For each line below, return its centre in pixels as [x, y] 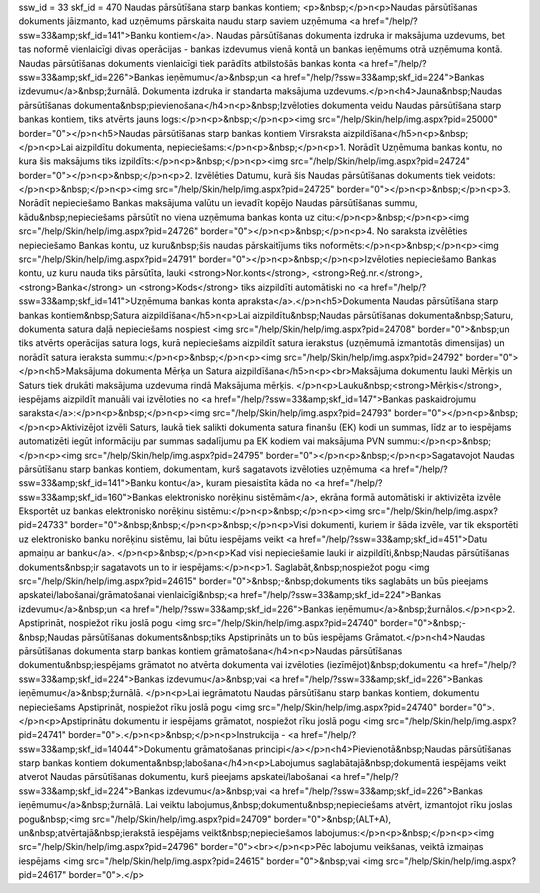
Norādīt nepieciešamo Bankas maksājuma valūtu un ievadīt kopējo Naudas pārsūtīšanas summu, [218, 203]
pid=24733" [43, 525]
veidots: [479, 175]
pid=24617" [42, 875]
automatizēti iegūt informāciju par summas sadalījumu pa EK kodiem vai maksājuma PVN [201, 441]
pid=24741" [42, 735]
